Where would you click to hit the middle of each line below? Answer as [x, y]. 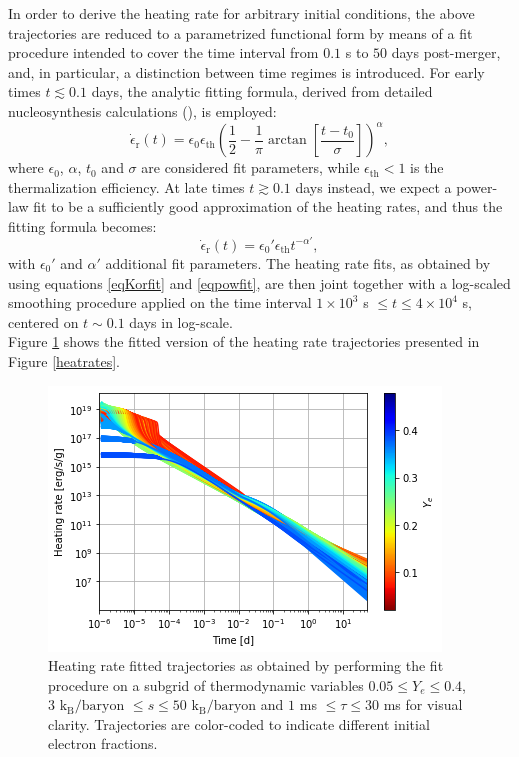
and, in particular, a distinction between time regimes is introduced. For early [246, 71]
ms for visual [423, 704]
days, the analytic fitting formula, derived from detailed [262, 91]
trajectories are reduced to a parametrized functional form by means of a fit [240, 32]
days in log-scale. [181, 321]
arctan [287, 140]
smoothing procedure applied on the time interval [160, 302]
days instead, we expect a [373, 186]
